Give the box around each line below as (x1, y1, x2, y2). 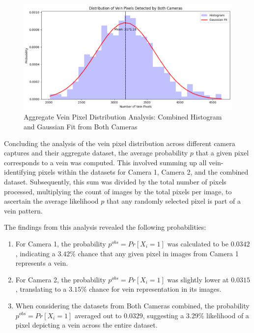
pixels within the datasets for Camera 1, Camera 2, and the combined (38, 167, 249, 177)
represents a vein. (15, 258, 68, 268)
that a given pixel (196, 148, 249, 158)
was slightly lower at (167, 274, 229, 284)
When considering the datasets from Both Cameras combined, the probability (15, 300, 250, 310)
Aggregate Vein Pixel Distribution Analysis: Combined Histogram (24, 112, 222, 122)
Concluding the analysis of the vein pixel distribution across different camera (4, 138, 235, 148)
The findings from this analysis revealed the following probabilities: (4, 222, 206, 232)
